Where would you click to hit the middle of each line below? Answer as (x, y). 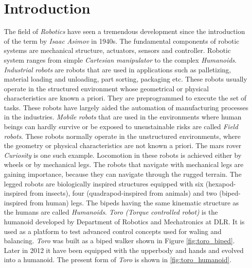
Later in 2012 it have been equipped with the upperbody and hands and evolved (124, 250)
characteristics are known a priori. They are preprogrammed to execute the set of (125, 98)
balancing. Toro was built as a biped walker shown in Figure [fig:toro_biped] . (119, 241)
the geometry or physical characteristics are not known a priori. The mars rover (123, 145)
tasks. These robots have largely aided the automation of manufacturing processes (126, 107)
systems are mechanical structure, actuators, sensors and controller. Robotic (117, 50)
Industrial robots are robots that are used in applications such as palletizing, (117, 69)
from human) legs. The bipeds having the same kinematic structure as (134, 202)
